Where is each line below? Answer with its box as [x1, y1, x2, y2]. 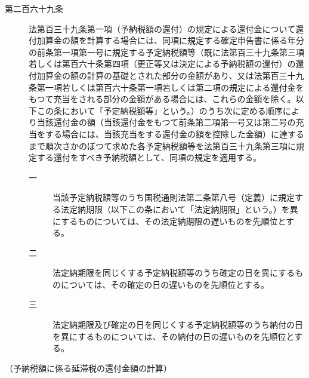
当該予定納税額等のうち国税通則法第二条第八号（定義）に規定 [52, 191, 295, 204]
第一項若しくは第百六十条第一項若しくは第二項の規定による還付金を [36, 81, 304, 93]
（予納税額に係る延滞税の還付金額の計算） [5, 361, 172, 374]
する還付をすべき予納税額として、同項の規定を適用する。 [36, 151, 261, 164]
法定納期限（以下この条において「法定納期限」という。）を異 [60, 202, 298, 215]
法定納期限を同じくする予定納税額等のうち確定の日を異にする [52, 266, 295, 279]
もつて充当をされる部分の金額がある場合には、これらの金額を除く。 [29, 93, 296, 105]
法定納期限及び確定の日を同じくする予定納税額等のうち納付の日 [52, 318, 303, 331]
